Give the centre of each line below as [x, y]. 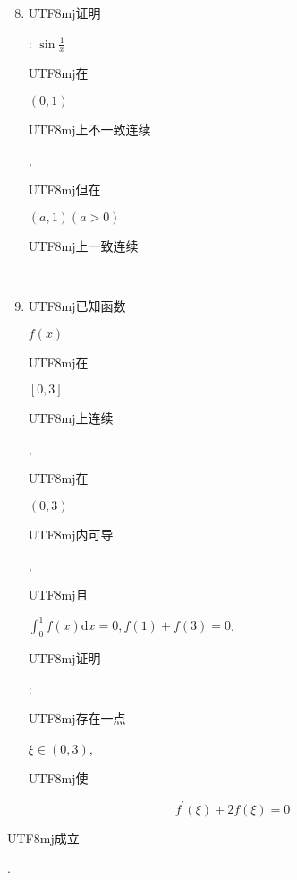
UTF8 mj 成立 [43, 837]
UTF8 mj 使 [58, 778]
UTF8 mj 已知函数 [77, 305]
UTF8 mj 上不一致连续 [89, 129]
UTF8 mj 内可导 [71, 534]
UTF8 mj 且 [58, 595]
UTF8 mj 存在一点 [77, 718]
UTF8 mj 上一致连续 [83, 245]
